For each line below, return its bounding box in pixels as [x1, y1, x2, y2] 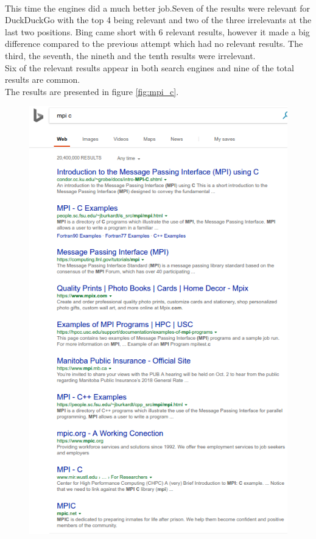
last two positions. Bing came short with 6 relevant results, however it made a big [5, 25, 310, 38]
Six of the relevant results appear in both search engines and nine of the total [5, 61, 294, 74]
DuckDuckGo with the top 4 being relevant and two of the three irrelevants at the [5, 13, 312, 26]
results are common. [5, 73, 80, 86]
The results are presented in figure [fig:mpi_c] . [5, 85, 179, 97]
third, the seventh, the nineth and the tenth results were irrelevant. [5, 49, 256, 62]
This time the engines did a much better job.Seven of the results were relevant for [5, 1, 310, 14]
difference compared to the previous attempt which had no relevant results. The [5, 37, 303, 50]
